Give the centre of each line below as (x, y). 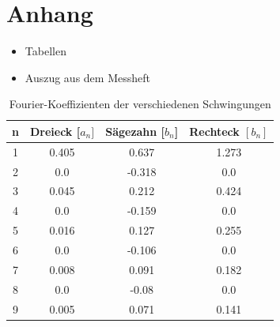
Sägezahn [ (135, 131)
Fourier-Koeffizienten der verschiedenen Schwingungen (140, 104)
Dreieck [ (55, 131)
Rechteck (214, 131)
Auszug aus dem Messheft (87, 77)
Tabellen (45, 51)
